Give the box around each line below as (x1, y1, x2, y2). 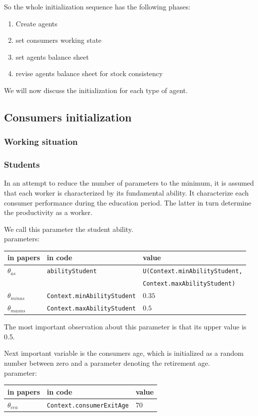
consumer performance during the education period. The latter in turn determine (4, 197, 252, 208)
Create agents (15, 18, 58, 28)
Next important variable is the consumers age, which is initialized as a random (4, 348, 244, 358)
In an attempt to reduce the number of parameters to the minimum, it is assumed (4, 178, 254, 188)
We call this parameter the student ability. (4, 223, 134, 234)
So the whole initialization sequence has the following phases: (4, 1, 190, 11)
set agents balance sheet (15, 51, 89, 62)
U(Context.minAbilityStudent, (143, 268, 243, 275)
